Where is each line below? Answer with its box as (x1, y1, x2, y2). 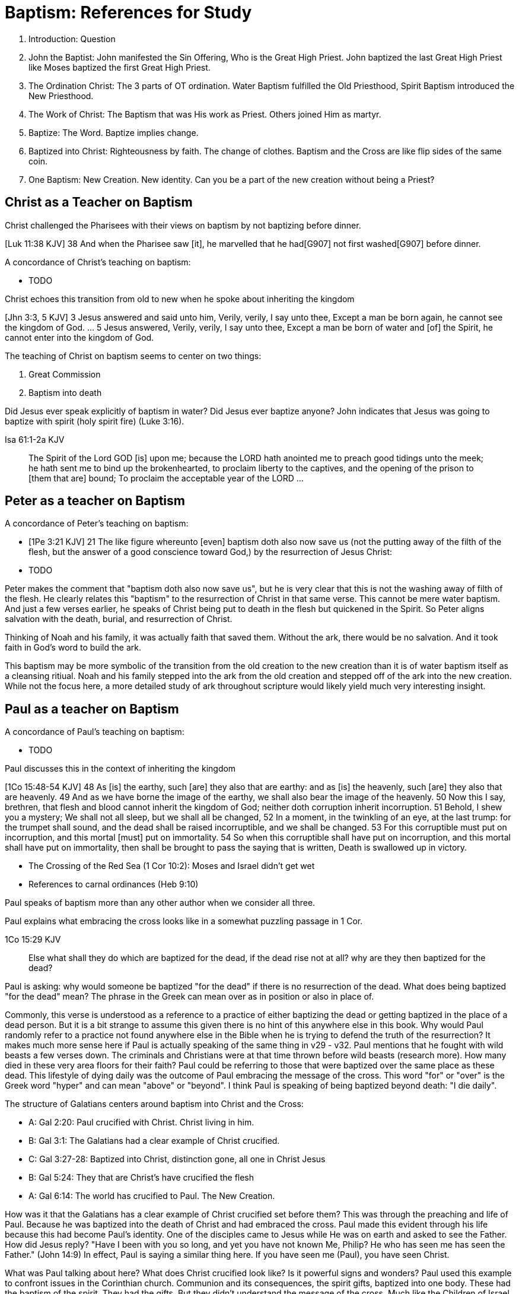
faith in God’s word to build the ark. (5, 642, 142, 653)
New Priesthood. (28, 90, 94, 101)
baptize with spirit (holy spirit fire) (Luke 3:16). (5, 416, 184, 426)
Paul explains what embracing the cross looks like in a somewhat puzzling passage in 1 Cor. (5, 916, 363, 927)
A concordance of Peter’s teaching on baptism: (5, 518, 189, 529)
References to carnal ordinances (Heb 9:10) (28, 879, 199, 890)
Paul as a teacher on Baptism (5, 701, 179, 716)
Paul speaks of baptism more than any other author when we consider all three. (5, 897, 316, 908)
